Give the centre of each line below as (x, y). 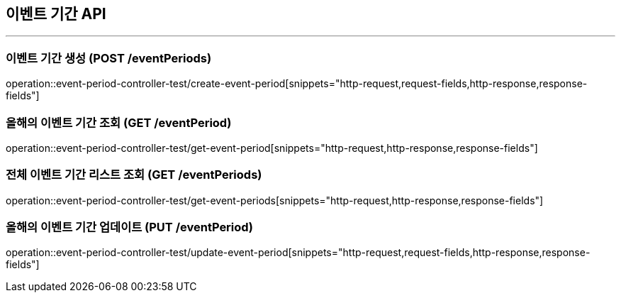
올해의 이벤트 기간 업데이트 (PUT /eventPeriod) (129, 227)
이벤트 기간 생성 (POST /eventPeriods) (109, 58)
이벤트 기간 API (56, 14)
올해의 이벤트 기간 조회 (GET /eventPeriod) (119, 122)
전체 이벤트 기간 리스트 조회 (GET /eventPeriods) (134, 175)
